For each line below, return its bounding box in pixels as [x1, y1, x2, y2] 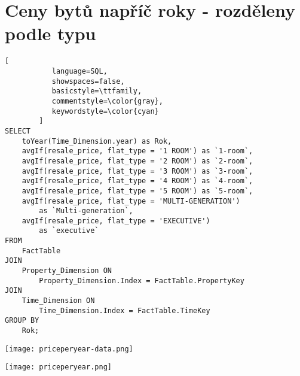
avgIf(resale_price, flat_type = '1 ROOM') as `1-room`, [22, 147, 253, 156]
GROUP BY [5, 316, 39, 325]
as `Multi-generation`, [39, 207, 133, 216]
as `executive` [39, 226, 99, 235]
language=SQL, [51, 66, 108, 75]
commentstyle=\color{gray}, [51, 96, 163, 105]
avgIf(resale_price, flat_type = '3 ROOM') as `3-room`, [22, 166, 253, 175]
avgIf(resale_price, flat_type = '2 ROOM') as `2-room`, [22, 156, 253, 165]
